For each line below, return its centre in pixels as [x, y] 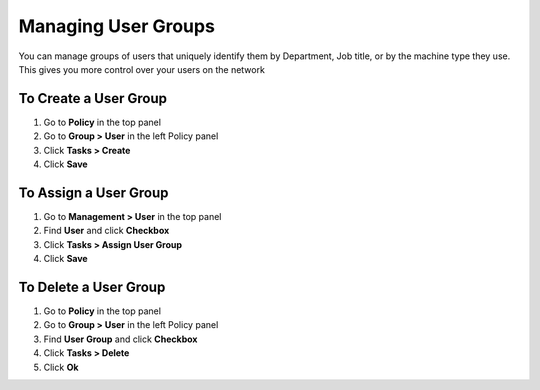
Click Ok [61, 367]
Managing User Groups [116, 26]
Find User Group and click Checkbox [120, 339]
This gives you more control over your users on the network [141, 69]
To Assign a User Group [93, 192]
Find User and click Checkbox [106, 231]
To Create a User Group [92, 98]
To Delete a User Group [92, 286]
